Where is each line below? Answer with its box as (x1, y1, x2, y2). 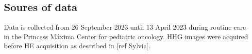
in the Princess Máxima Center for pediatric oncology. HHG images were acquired (4, 31, 248, 41)
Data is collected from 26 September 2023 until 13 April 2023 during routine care (4, 22, 246, 32)
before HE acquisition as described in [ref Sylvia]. (4, 41, 151, 51)
